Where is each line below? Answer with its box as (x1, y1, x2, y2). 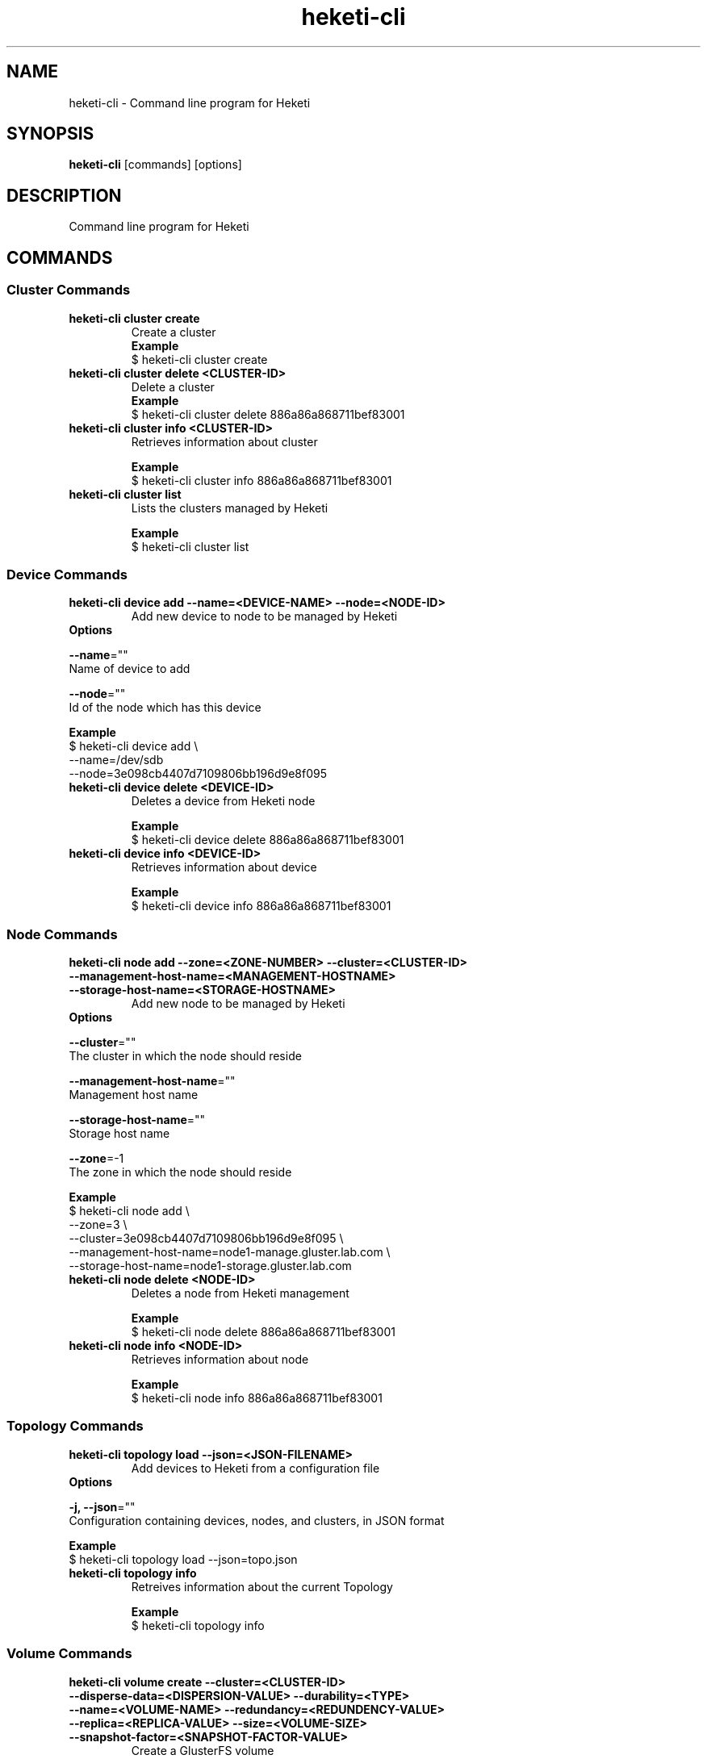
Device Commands (6, 566, 128, 583)
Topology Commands (6, 1418, 144, 1435)
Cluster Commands (6, 282, 131, 299)
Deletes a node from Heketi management (131, 1286, 349, 1300)
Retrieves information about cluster (131, 434, 318, 449)
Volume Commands (6, 1645, 132, 1662)
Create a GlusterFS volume (131, 1743, 274, 1757)
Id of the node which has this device (69, 700, 261, 715)
